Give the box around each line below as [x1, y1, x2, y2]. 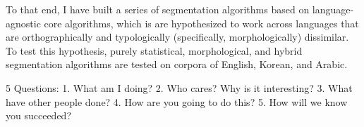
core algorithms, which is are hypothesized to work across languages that [44, 15, 359, 30]
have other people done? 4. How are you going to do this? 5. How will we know [6, 94, 348, 109]
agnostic [6, 15, 41, 30]
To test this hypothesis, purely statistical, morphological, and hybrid [6, 43, 303, 58]
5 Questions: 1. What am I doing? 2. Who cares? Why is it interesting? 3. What [6, 80, 353, 95]
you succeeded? [6, 108, 72, 123]
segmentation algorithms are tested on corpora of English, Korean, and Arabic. [6, 57, 348, 72]
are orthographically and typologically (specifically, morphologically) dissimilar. [6, 29, 349, 44]
